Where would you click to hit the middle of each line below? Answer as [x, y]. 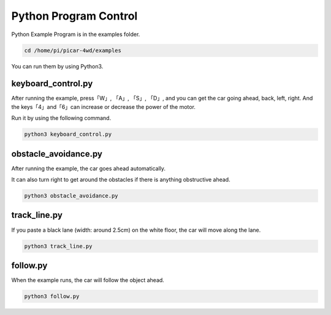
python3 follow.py [52, 296]
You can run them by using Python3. [57, 66]
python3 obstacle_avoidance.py [71, 196]
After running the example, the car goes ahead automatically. [88, 168]
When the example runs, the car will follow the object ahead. [88, 280]
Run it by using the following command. [61, 118]
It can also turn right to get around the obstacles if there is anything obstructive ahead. [121, 180]
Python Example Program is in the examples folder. [76, 34]
